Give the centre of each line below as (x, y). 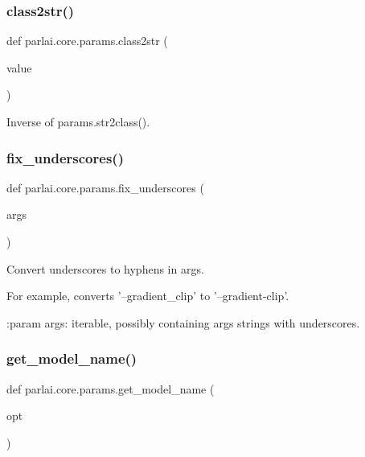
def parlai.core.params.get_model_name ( (111, 388)
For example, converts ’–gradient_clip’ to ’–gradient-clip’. (148, 296)
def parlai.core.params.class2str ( (87, 41)
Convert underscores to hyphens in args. (105, 268)
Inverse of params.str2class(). (78, 121)
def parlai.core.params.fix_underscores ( (105, 187)
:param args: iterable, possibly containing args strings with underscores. (183, 322)
